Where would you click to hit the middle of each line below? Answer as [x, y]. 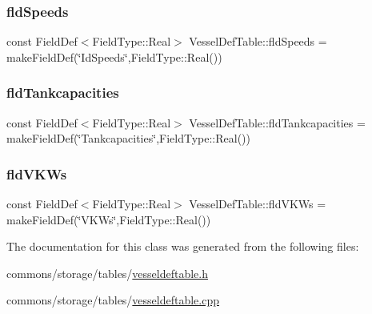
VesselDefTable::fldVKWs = [258, 204]
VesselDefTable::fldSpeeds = [258, 41]
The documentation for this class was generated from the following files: [183, 246]
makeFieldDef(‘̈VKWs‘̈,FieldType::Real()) [109, 219]
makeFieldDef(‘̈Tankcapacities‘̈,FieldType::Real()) [128, 138]
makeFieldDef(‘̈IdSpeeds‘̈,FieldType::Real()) [114, 56]
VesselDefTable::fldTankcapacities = [277, 122]
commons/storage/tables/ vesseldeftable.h [108, 273]
